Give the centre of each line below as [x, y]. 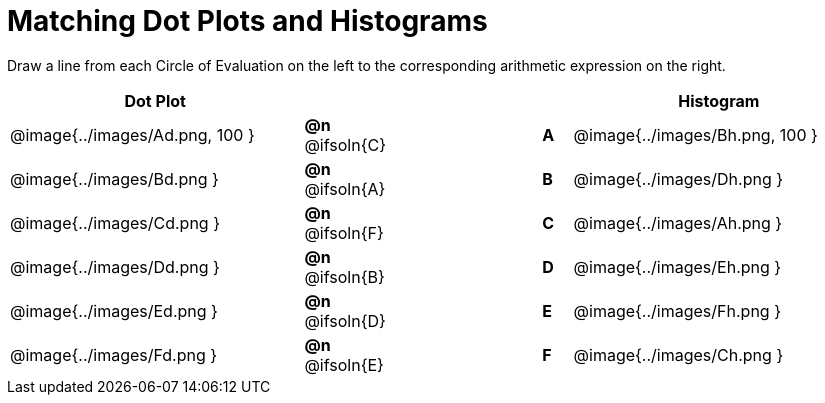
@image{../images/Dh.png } [678, 178]
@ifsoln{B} [344, 276]
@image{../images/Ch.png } [678, 354]
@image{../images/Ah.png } [678, 222]
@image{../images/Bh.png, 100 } [695, 134]
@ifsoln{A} [345, 188]
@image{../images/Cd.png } [115, 222]
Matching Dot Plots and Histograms [247, 21]
